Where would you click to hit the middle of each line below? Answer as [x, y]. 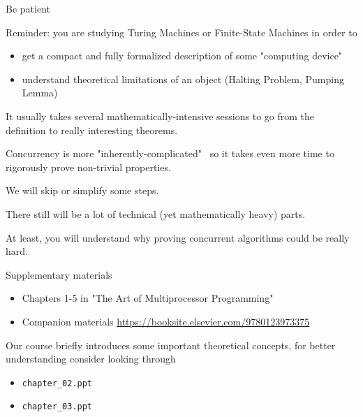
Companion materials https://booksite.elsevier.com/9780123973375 [166, 321]
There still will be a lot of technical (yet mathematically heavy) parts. [156, 213]
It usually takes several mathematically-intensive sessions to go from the [160, 116]
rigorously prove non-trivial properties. [88, 167]
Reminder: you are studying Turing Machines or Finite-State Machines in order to [181, 32]
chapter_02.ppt [57, 383]
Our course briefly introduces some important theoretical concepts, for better [171, 345]
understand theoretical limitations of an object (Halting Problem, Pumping [183, 79]
